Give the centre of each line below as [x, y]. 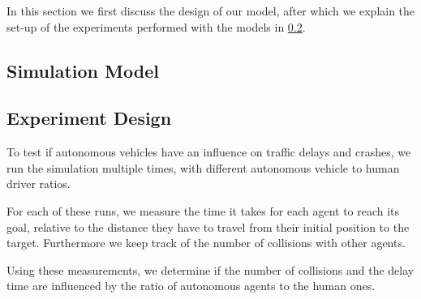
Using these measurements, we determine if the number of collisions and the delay [210, 269]
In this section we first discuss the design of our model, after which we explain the [211, 11]
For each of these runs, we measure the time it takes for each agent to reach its [203, 210]
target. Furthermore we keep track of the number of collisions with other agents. [206, 243]
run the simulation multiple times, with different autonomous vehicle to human [203, 167]
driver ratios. [39, 184]
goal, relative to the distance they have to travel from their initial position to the [208, 226]
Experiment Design [89, 118]
